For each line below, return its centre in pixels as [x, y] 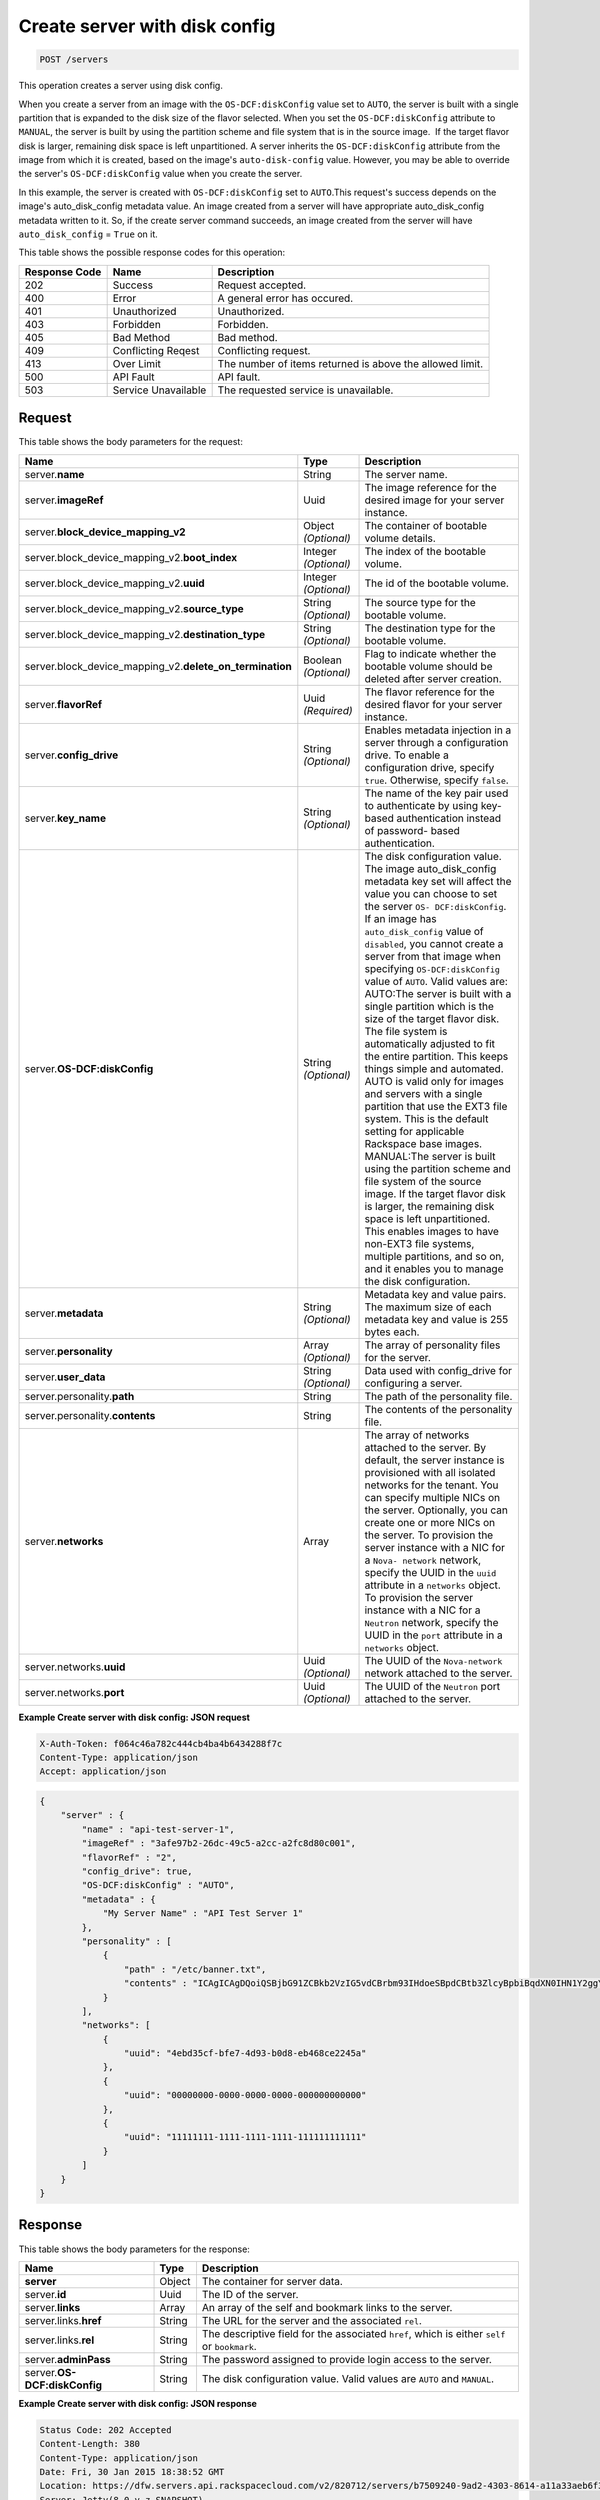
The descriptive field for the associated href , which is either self [353, 2333]
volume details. [400, 538]
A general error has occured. [285, 298]
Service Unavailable [159, 390]
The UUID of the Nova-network [433, 1660]
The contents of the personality [438, 1409]
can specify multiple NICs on [432, 1497]
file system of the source [423, 1181]
